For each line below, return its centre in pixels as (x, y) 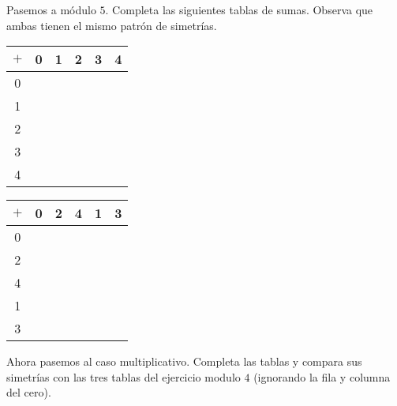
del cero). (29, 392)
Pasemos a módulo (51, 9)
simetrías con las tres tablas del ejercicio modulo (124, 376)
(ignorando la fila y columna (322, 376)
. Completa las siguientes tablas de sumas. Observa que (239, 9)
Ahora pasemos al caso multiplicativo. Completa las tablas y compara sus (184, 361)
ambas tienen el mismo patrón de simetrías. (112, 25)
